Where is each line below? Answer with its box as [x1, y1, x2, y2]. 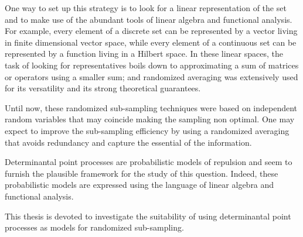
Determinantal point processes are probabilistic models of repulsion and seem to [5, 156, 292, 168]
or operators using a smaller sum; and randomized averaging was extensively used [5, 70, 298, 83]
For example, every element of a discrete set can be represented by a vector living [5, 25, 298, 37]
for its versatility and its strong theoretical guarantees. [5, 82, 201, 94]
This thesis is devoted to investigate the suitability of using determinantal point [5, 209, 291, 222]
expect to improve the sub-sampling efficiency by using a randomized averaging [5, 124, 290, 136]
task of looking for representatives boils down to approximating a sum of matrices [5, 59, 299, 71]
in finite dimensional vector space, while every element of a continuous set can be [5, 36, 297, 48]
